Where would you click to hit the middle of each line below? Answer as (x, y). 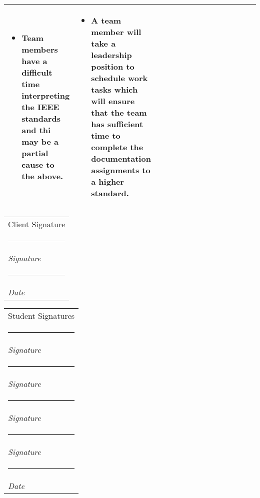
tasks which (114, 89)
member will (116, 32)
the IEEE (40, 107)
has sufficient (117, 124)
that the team (119, 112)
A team (106, 20)
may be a (40, 141)
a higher (108, 181)
